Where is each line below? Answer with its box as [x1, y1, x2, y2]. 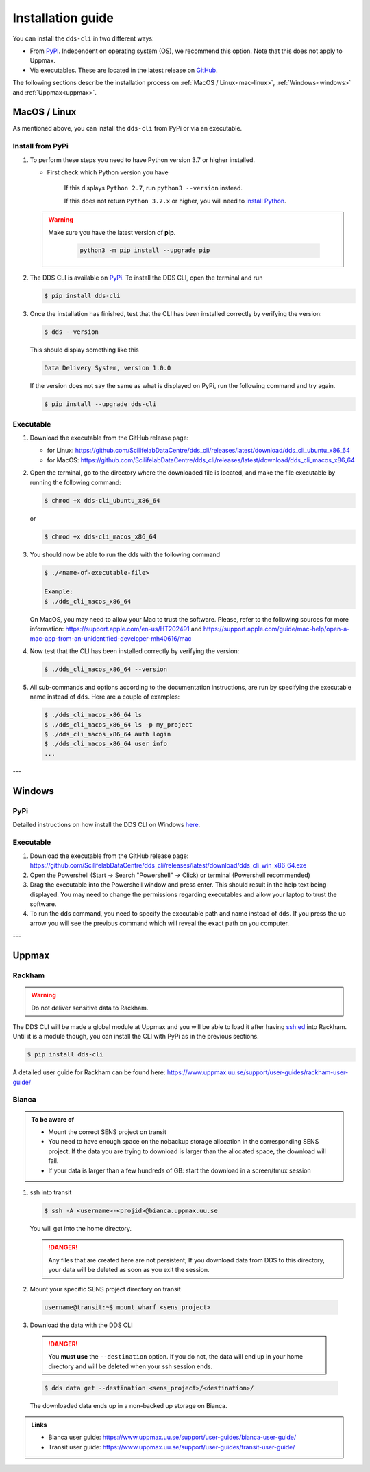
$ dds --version [44, 328, 99, 336]
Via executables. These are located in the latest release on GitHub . [29, 66, 219, 74]
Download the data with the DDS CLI [29, 1321, 133, 1329]
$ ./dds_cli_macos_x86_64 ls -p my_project [44, 721, 193, 728]
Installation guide [12, 10, 114, 25]
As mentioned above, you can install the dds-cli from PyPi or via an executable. [12, 124, 243, 133]
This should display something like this [29, 346, 140, 354]
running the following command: [29, 478, 121, 486]
